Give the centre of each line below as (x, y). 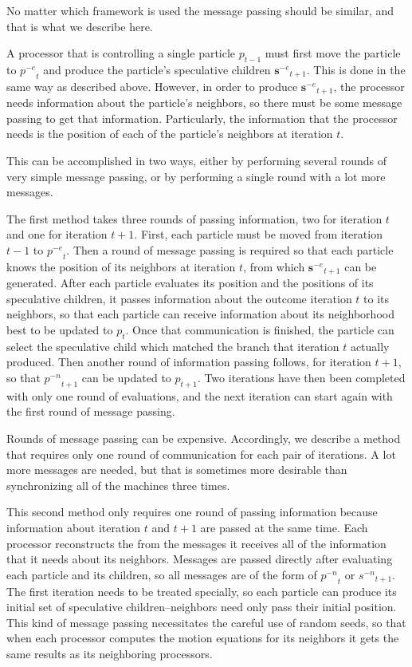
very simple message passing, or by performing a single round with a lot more (196, 176)
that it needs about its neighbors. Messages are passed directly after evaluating (200, 559)
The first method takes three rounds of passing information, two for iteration (194, 218)
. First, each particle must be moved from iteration (258, 234)
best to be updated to (60, 330)
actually (370, 346)
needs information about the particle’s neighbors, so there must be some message (204, 103)
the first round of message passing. (91, 411)
